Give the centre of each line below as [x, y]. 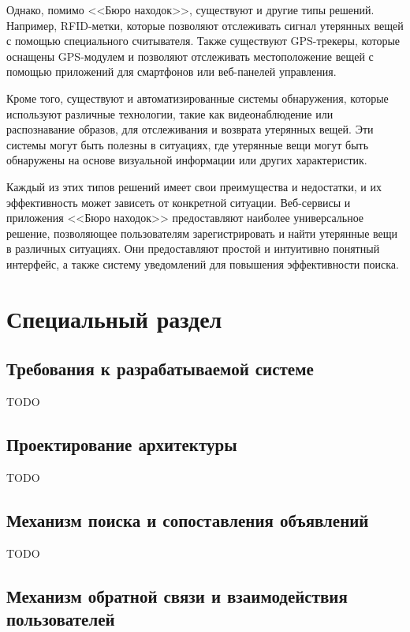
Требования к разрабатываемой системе [160, 369]
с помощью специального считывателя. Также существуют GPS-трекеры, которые [203, 41]
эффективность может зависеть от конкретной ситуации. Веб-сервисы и [179, 202]
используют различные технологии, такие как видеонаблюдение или [170, 113]
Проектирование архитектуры [122, 444]
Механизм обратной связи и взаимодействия [177, 595]
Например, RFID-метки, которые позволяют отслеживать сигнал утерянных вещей [205, 25]
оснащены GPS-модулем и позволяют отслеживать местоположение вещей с [190, 56]
